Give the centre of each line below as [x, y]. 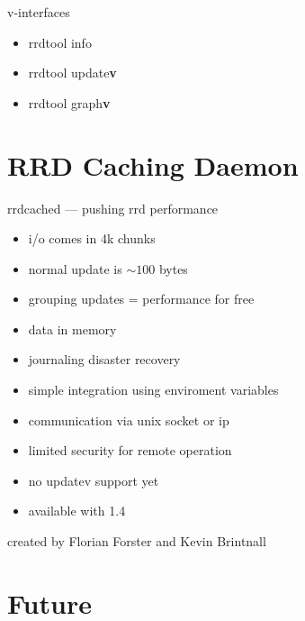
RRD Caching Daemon [153, 164]
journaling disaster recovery [104, 359]
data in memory [72, 329]
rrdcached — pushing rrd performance [113, 208]
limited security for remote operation [130, 450]
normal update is [75, 268]
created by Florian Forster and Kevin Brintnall [137, 541]
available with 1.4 [77, 511]
